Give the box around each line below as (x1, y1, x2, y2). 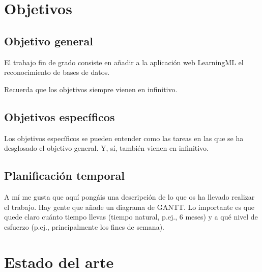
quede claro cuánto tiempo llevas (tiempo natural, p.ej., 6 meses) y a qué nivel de (4, 211, 258, 222)
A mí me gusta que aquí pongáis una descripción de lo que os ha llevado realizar (4, 191, 255, 202)
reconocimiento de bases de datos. (4, 67, 110, 77)
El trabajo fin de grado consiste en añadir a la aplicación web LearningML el (4, 57, 244, 67)
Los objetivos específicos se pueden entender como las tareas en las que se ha (4, 132, 244, 143)
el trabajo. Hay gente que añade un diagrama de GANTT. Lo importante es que (4, 201, 255, 212)
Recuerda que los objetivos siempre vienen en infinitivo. (4, 84, 178, 94)
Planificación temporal (4, 168, 125, 183)
